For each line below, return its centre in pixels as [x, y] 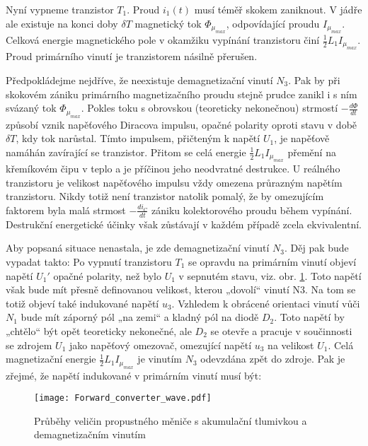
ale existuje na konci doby [62, 23]
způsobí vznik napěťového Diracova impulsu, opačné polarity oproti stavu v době [182, 124]
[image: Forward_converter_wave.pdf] [123, 398]
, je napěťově [302, 138]
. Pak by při [314, 80]
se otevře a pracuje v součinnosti [281, 330]
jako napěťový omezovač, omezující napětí [161, 345]
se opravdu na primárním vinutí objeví [272, 261]
